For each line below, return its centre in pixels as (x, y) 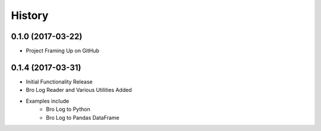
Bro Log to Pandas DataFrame (83, 117)
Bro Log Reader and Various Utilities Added (79, 90)
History (30, 15)
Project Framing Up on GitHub (63, 51)
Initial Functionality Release (59, 82)
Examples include (48, 101)
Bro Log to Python (68, 109)
